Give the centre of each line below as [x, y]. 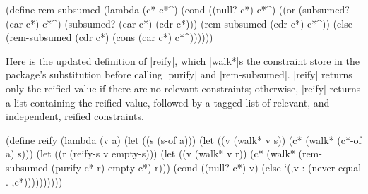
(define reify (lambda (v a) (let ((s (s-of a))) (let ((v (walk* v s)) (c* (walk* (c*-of [184, 139]
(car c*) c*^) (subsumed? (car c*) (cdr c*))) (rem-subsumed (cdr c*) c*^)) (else [179, 23]
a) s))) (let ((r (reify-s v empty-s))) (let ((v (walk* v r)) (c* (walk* [150, 153]
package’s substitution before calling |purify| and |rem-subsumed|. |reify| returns [179, 74]
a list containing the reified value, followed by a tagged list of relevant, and [168, 102]
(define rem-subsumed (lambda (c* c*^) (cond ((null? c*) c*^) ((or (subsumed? [178, 9]
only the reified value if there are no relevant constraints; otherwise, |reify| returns [183, 88]
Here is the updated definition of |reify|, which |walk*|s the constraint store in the [183, 60]
